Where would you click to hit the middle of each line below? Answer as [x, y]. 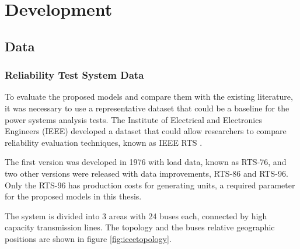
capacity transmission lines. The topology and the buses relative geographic [140, 227]
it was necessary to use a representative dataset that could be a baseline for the [147, 108]
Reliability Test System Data [74, 75]
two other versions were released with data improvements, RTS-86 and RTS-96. [146, 173]
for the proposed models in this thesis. [73, 196]
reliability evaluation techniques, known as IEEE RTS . [104, 142]
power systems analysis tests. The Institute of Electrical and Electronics [133, 119]
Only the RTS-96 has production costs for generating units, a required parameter [150, 185]
